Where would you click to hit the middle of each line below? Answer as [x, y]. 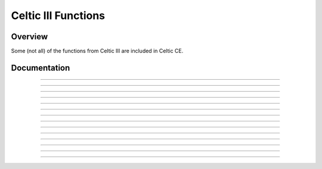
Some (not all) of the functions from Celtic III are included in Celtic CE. [97, 51]
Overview [30, 37]
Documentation [41, 68]
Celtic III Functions [58, 15]
